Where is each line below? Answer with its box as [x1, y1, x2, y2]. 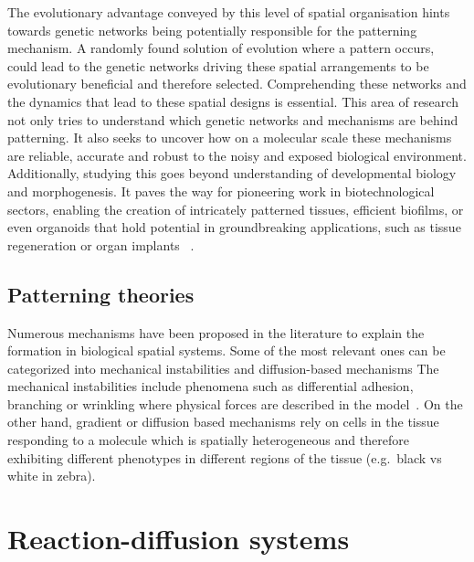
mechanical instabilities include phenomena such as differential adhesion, [7, 376, 414, 396]
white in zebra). [7, 466, 96, 485]
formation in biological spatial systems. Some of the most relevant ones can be [7, 341, 446, 360]
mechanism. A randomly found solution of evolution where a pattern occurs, [7, 38, 435, 58]
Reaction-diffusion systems [7, 520, 350, 557]
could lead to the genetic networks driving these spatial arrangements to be [7, 56, 429, 75]
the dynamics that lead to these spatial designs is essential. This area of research [7, 91, 458, 111]
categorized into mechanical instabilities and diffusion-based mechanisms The [7, 358, 439, 377]
